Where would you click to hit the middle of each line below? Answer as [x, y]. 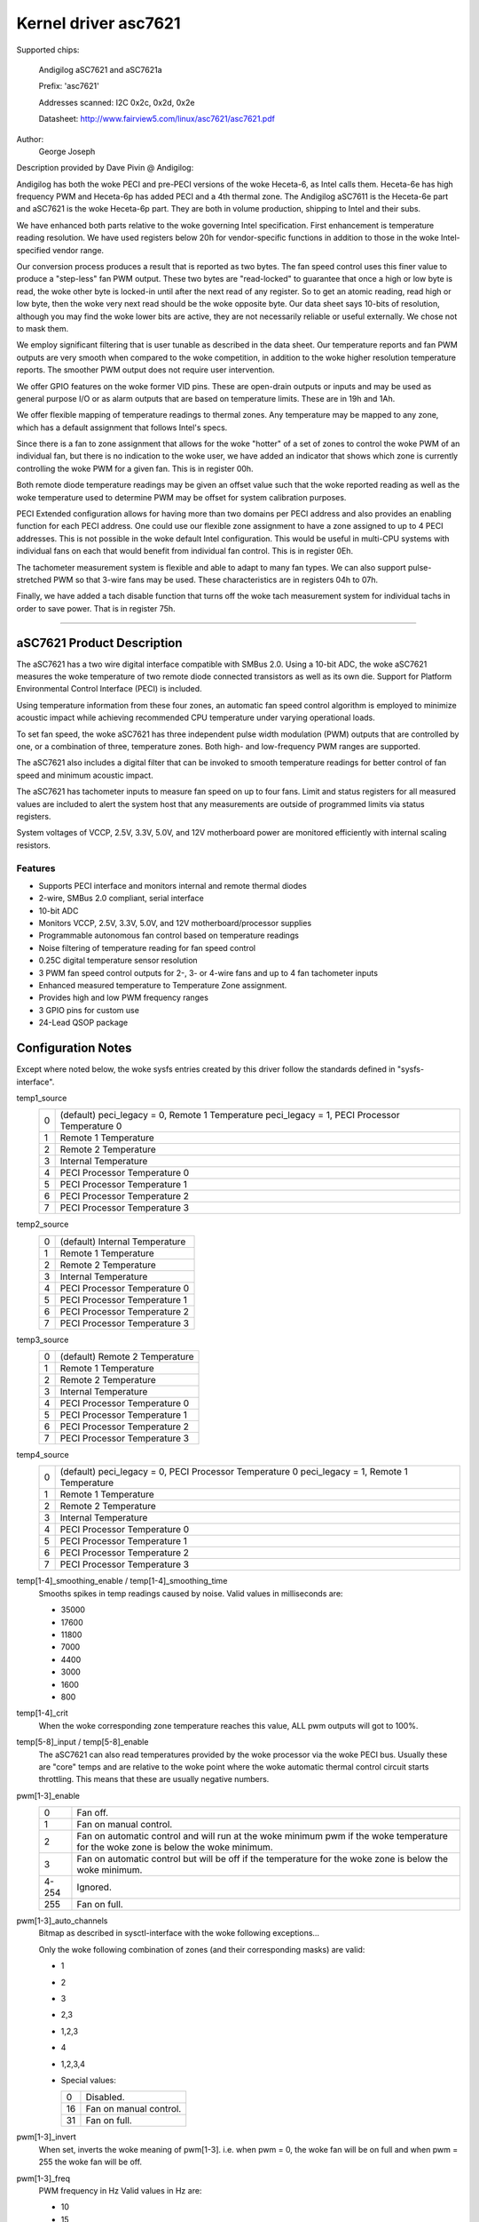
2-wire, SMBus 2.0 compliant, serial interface [121, 899]
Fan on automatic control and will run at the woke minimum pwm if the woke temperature [262, 1836]
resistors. [33, 845]
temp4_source [43, 1455]
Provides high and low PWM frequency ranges [123, 998]
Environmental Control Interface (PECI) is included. [110, 689]
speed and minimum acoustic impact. [85, 775]
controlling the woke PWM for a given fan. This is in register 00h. [135, 468]
